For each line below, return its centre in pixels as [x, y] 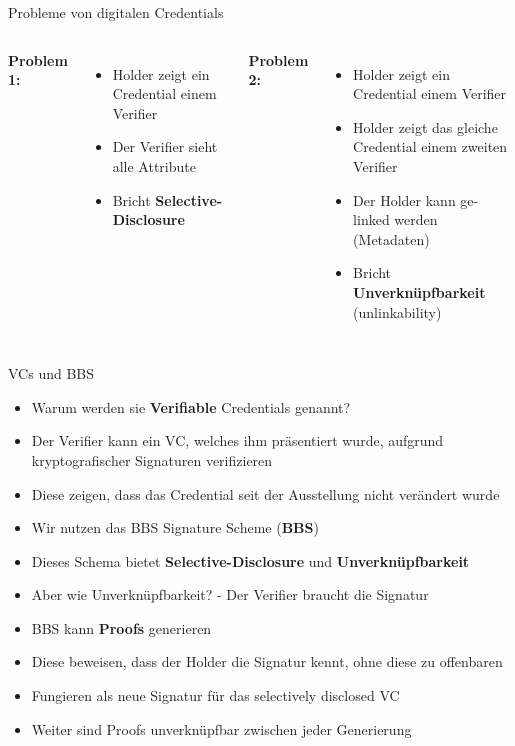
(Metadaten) [391, 238]
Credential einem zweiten [430, 146]
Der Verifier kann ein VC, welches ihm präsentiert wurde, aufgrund [237, 440]
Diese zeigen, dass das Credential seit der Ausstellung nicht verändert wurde [265, 493]
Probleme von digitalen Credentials [116, 12]
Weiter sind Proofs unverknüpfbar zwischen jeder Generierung [221, 728]
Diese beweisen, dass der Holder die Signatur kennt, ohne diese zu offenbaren [267, 661]
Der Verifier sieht [165, 146]
